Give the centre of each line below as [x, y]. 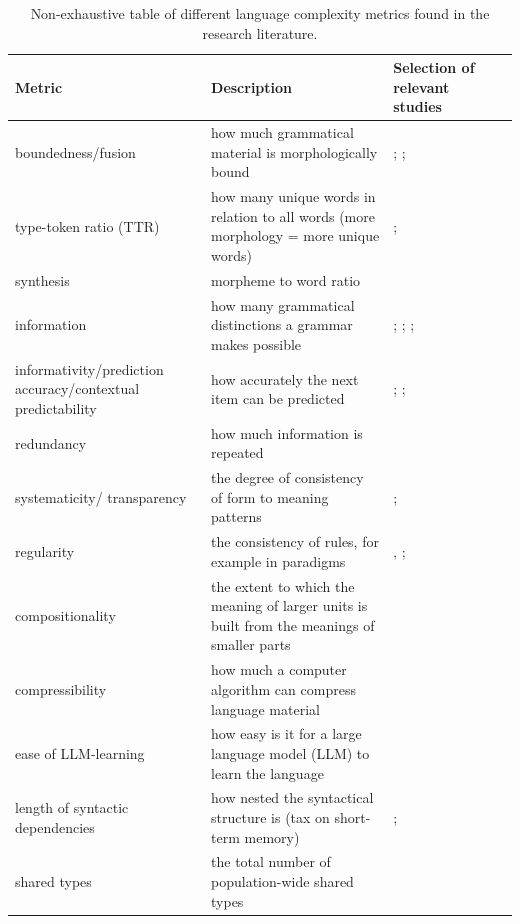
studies [417, 106]
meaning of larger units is [289, 605]
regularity [45, 551]
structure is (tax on [270, 816]
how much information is [287, 432]
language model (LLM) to [290, 752]
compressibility [61, 688]
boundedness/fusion [75, 151]
